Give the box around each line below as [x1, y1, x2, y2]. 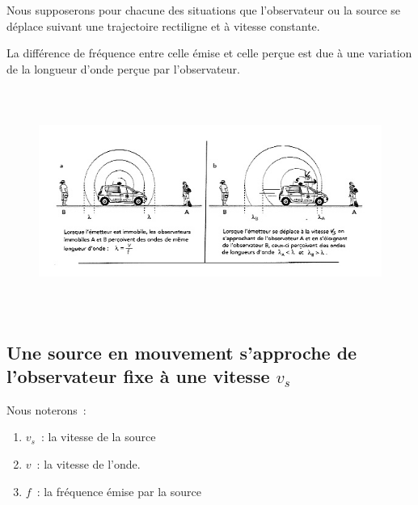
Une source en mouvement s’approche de [6, 339, 357, 364]
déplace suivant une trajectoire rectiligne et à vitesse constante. [6, 17, 320, 34]
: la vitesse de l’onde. [36, 455, 141, 472]
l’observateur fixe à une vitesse [6, 363, 270, 388]
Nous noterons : [6, 401, 87, 418]
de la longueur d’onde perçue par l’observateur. [6, 60, 240, 77]
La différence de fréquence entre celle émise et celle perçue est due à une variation [6, 44, 412, 61]
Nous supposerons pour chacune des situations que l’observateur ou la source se [6, 2, 401, 18]
